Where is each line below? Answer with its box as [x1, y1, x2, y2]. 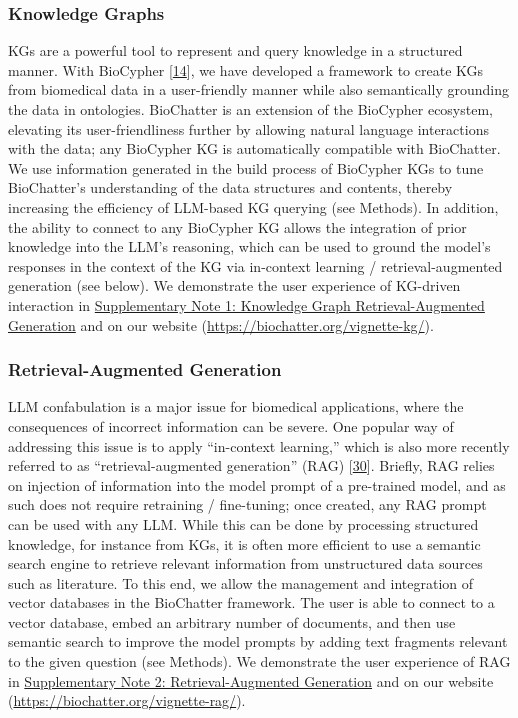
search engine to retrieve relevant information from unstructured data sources [8, 553, 483, 574]
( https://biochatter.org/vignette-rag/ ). [8, 690, 246, 711]
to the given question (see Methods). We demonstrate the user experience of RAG [8, 651, 511, 672]
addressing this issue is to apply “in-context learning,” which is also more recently [8, 435, 510, 456]
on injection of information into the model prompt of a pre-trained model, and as [8, 474, 506, 495]
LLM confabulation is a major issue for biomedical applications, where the [8, 396, 464, 417]
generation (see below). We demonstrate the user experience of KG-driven [8, 275, 461, 296]
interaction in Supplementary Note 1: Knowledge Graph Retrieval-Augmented [8, 294, 485, 315]
